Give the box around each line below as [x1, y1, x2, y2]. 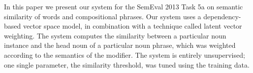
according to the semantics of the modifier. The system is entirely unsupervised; [4, 49, 245, 60]
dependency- [203, 11, 241, 21]
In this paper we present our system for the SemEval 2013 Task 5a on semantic [4, 1, 243, 11]
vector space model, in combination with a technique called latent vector [23, 21, 242, 31]
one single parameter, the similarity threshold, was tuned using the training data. [4, 59, 250, 70]
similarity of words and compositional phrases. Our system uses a [4, 11, 201, 21]
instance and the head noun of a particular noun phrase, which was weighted [4, 40, 236, 50]
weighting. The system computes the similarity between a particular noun [4, 30, 226, 40]
